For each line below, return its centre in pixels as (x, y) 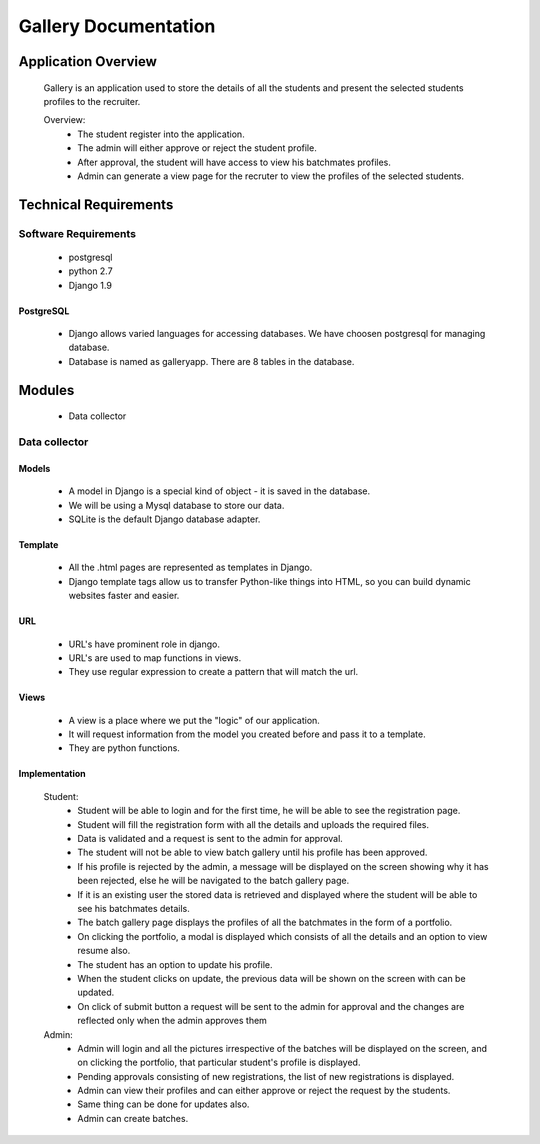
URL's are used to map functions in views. (155, 657)
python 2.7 (91, 271)
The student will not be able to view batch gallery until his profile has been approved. (252, 852)
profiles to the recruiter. (92, 101)
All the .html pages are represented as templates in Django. (190, 567)
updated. (96, 992)
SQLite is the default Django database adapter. (164, 519)
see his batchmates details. (133, 908)
